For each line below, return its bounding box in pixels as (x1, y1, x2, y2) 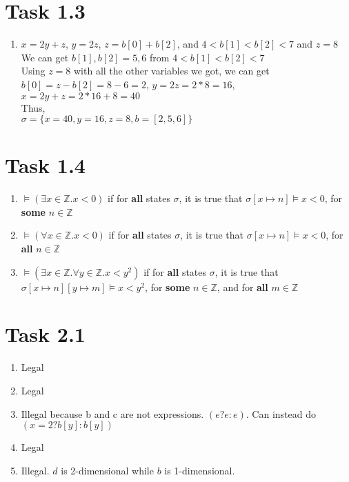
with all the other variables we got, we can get (73, 63, 270, 78)
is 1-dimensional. (164, 463, 235, 477)
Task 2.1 (5, 320, 86, 348)
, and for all (217, 279, 268, 294)
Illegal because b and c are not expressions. (21, 406, 204, 421)
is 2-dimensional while (61, 463, 154, 477)
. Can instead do (246, 406, 316, 421)
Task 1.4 (5, 151, 86, 179)
